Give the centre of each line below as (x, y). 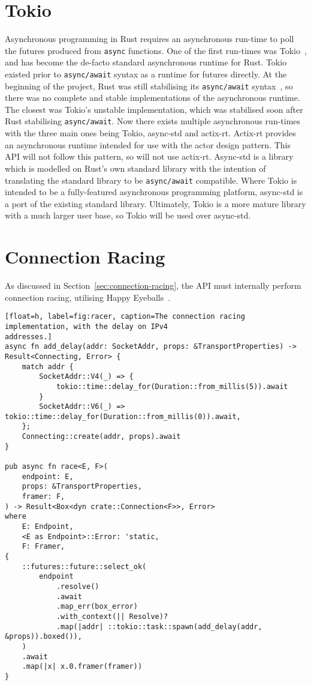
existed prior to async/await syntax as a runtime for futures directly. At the (146, 74)
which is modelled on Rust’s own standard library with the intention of (135, 168)
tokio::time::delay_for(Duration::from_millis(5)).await (172, 386)
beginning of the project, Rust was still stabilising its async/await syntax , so (149, 86)
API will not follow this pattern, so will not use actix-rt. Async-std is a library (149, 156)
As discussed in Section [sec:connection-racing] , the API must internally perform (153, 285)
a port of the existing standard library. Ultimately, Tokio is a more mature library (155, 203)
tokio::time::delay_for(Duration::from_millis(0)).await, (123, 416)
